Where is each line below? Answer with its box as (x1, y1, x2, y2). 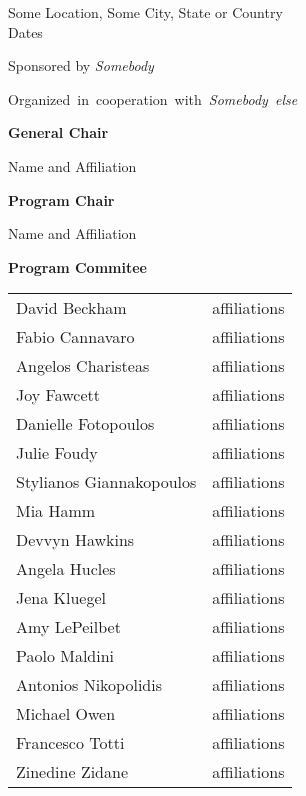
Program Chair (8, 189, 115, 210)
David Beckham (16, 296, 127, 320)
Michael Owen (16, 702, 116, 726)
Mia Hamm (16, 499, 96, 523)
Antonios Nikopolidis (16, 673, 162, 697)
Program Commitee (8, 256, 147, 277)
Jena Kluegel (16, 586, 107, 610)
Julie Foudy (16, 441, 98, 465)
